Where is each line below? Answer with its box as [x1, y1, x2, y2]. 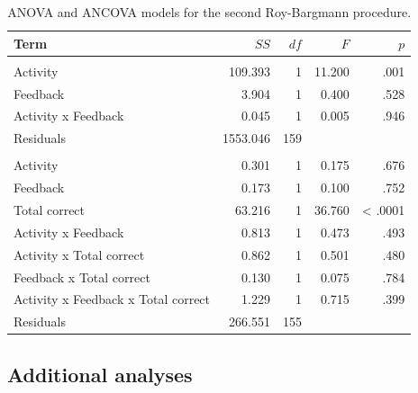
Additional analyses [7, 360, 193, 388]
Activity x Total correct [14, 245, 145, 263]
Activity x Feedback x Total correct [14, 290, 211, 308]
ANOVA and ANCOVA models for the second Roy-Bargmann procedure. [7, 3, 412, 21]
